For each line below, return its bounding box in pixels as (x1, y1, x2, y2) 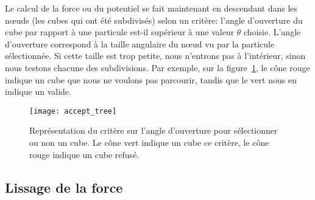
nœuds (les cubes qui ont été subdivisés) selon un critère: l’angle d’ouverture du (5, 13, 303, 26)
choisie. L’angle (244, 26, 301, 38)
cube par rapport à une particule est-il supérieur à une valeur (5, 26, 235, 38)
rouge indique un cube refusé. (29, 148, 140, 160)
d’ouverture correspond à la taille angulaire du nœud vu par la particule (5, 37, 275, 50)
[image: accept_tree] (29, 106, 117, 116)
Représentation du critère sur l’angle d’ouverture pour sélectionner (29, 124, 278, 137)
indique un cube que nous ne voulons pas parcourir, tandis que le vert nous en (5, 73, 297, 86)
